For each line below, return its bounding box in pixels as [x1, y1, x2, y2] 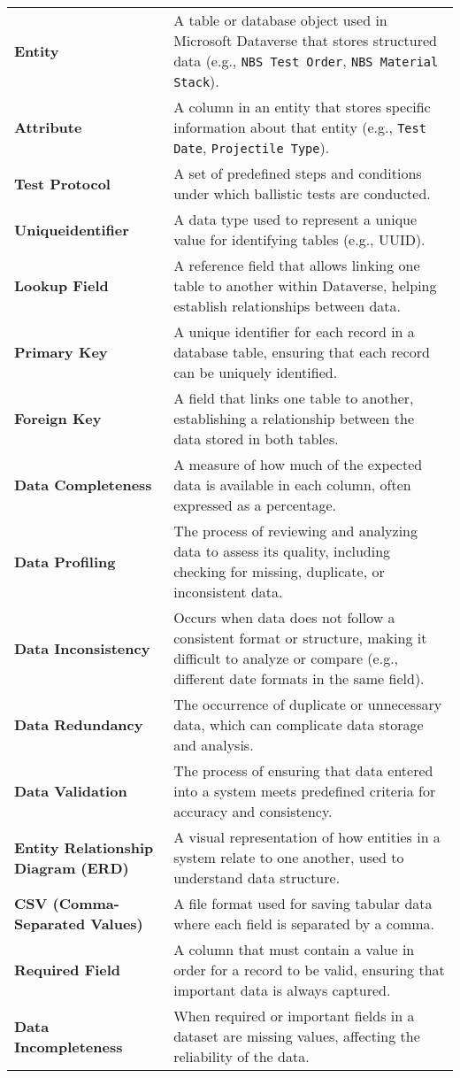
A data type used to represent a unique [173, 209, 418, 229]
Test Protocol [14, 173, 111, 194]
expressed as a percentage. [173, 495, 337, 515]
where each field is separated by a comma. [173, 913, 435, 934]
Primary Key [14, 342, 108, 362]
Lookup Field [14, 275, 109, 296]
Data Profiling [14, 551, 116, 572]
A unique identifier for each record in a [173, 321, 415, 342]
